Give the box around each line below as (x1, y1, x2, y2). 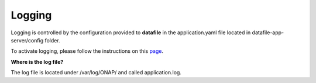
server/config (11, 37, 44, 44)
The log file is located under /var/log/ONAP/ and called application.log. (11, 69, 181, 76)
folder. (44, 37, 61, 44)
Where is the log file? (11, 58, 64, 65)
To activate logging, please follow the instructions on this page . (11, 48, 164, 55)
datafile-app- (252, 29, 284, 36)
